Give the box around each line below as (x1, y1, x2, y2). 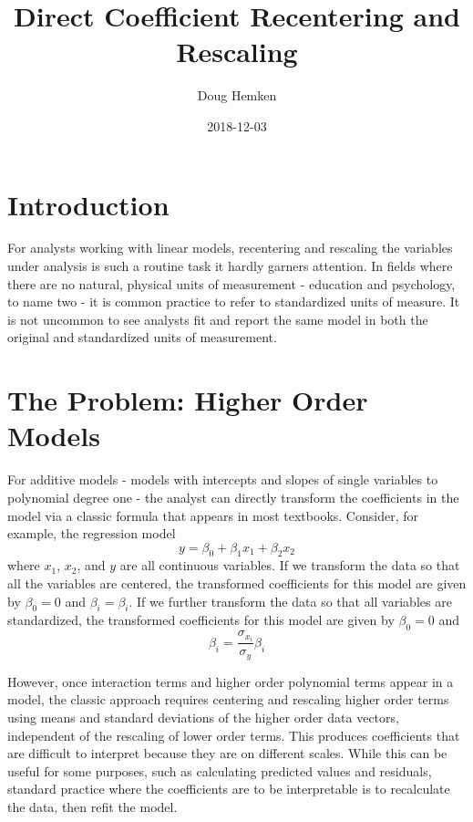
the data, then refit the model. (7, 797, 178, 816)
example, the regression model (7, 524, 176, 543)
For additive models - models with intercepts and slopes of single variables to (7, 470, 438, 489)
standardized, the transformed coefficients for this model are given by (7, 610, 395, 630)
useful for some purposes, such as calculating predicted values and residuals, (7, 761, 432, 780)
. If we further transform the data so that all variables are (129, 591, 452, 610)
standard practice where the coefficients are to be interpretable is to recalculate (7, 779, 450, 798)
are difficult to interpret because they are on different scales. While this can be (7, 744, 447, 763)
